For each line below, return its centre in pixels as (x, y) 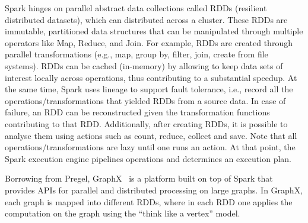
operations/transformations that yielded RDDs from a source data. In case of (145, 100)
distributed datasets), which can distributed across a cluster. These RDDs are (146, 19)
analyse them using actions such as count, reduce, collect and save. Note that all (151, 135)
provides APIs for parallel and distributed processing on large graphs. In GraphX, (154, 190)
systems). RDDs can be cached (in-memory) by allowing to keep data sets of (144, 65)
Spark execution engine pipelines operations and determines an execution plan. (148, 158)
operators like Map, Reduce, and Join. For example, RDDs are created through (149, 42)
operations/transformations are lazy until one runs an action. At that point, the (150, 147)
